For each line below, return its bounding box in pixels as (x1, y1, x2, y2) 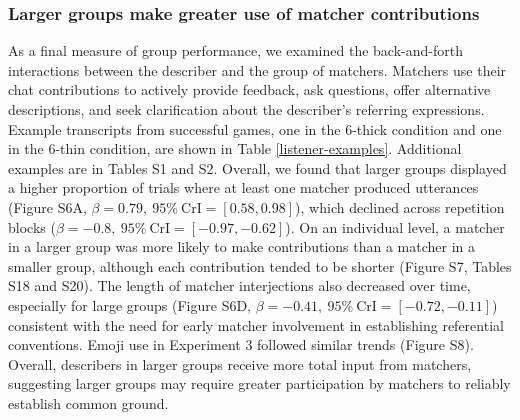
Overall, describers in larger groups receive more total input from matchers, (8, 353, 472, 374)
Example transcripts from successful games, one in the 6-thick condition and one (8, 118, 502, 139)
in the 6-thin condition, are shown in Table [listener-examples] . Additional (8, 138, 462, 159)
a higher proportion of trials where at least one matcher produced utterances (8, 177, 479, 198)
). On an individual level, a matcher (285, 216, 505, 237)
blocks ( (8, 216, 56, 237)
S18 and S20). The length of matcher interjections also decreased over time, (8, 275, 471, 296)
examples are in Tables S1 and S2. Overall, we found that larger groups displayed (8, 157, 507, 178)
